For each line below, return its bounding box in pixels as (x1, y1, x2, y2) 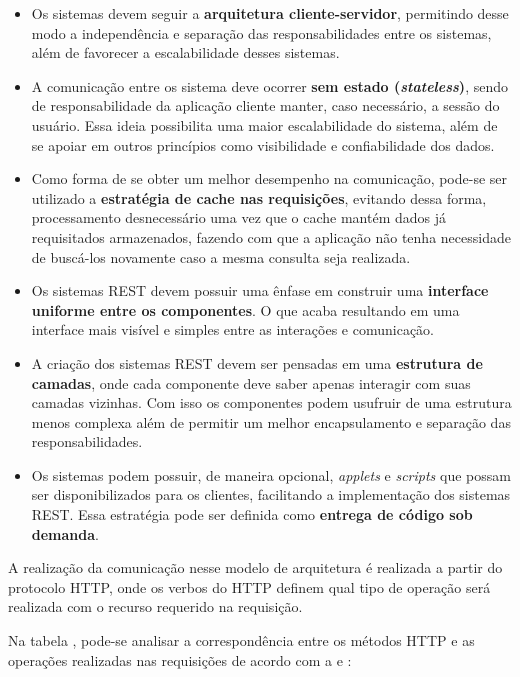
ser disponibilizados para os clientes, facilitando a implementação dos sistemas (31, 484, 511, 505)
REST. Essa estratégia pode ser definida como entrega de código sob (31, 504, 473, 525)
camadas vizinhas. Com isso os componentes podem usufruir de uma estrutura (31, 392, 512, 413)
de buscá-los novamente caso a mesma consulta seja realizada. (31, 246, 411, 267)
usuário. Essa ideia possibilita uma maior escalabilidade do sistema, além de (31, 114, 498, 135)
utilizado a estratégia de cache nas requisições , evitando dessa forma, (31, 187, 487, 208)
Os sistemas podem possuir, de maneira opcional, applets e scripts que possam (31, 464, 511, 485)
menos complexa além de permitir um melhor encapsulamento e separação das (31, 411, 511, 432)
